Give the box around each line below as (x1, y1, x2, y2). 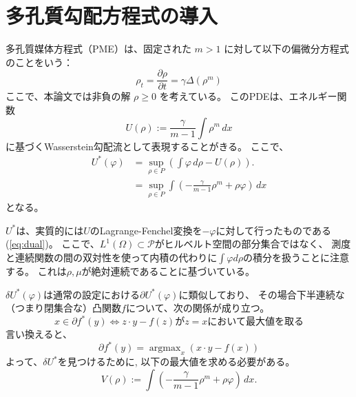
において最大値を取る (207, 317, 304, 327)
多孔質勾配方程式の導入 (6, 1, 218, 30)
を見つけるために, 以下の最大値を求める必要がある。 (57, 354, 295, 369)
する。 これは (6, 263, 67, 278)
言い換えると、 (6, 327, 73, 341)
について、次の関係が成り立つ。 (125, 301, 270, 315)
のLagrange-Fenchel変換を (90, 223, 202, 237)
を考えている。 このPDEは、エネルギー (159, 89, 337, 103)
